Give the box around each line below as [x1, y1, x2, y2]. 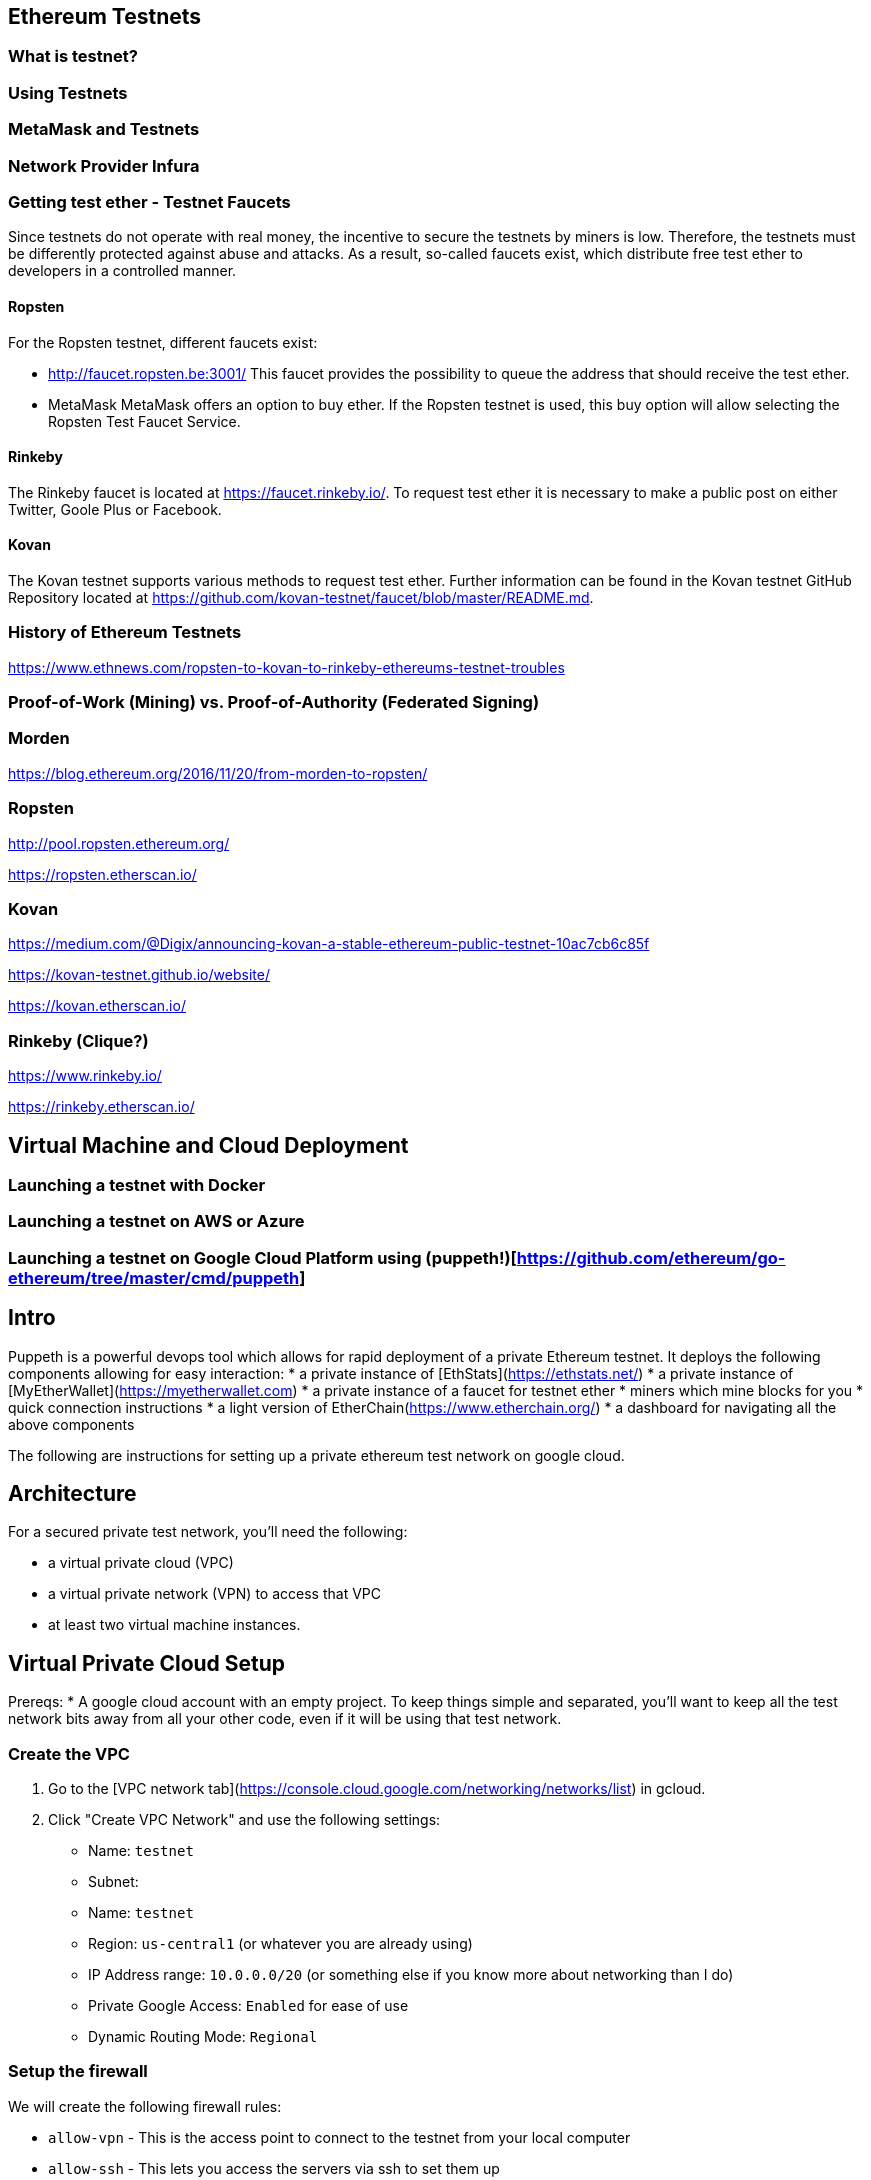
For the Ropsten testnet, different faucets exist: [8, 333, 318, 351]
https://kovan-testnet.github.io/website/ [8, 966, 270, 984]
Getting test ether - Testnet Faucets [8, 191, 291, 212]
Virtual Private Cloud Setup [8, 1650, 286, 1676]
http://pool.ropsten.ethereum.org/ [8, 834, 230, 852]
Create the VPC [8, 1743, 130, 1764]
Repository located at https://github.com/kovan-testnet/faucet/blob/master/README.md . [8, 588, 594, 606]
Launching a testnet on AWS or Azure [8, 1211, 305, 1232]
